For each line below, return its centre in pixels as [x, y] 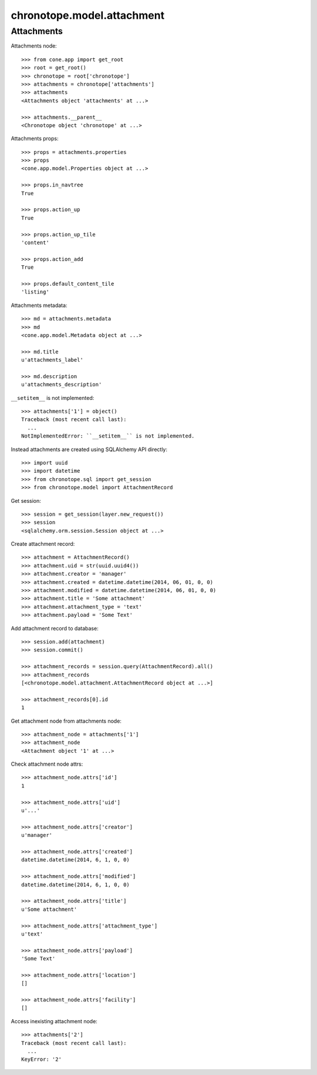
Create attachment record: [43, 544]
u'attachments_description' [62, 385]
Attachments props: [35, 139]
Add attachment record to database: [55, 628]
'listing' [35, 292]
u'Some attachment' [49, 909]
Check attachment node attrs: [47, 764]
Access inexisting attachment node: [54, 1021]
